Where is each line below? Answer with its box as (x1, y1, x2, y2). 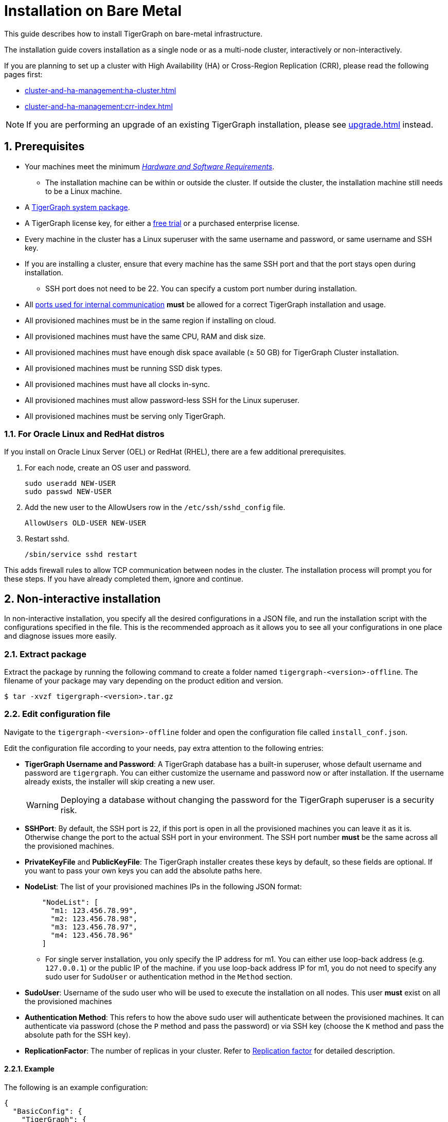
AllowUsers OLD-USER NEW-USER (25, 519, 147, 528)
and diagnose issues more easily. (4, 632, 117, 641)
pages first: (4, 69, 43, 79)
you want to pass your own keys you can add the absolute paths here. (25, 866, 262, 875)
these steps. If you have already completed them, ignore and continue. (4, 574, 244, 584)
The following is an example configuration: (4, 1082, 148, 1092)
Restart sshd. (25, 534, 69, 544)
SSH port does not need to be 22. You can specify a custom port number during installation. (45, 284, 357, 293)
